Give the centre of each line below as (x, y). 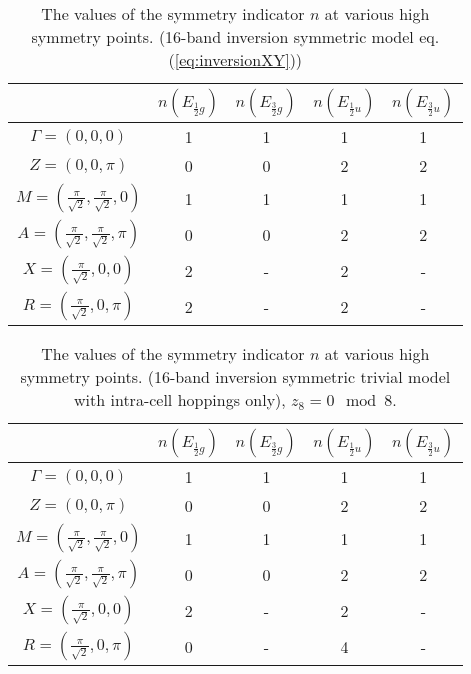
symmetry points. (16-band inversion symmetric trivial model (235, 376)
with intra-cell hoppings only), (180, 399)
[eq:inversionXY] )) (238, 59)
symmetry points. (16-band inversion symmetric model (222, 36)
